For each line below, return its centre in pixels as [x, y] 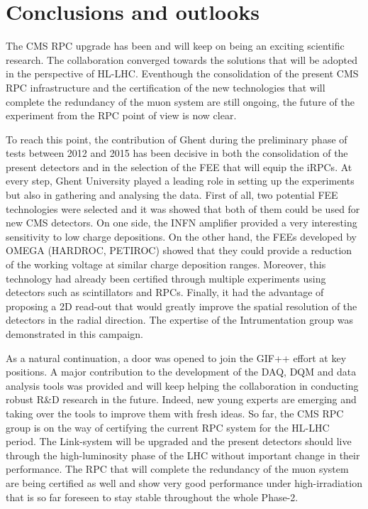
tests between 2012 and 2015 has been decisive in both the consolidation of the [177, 153]
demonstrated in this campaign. [74, 334]
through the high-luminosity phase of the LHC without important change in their [183, 455]
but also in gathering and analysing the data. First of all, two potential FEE [172, 195]
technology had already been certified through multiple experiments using [166, 278]
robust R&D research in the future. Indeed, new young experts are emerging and [181, 399]
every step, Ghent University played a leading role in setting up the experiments [180, 181]
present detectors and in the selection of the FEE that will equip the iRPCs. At [179, 166]
